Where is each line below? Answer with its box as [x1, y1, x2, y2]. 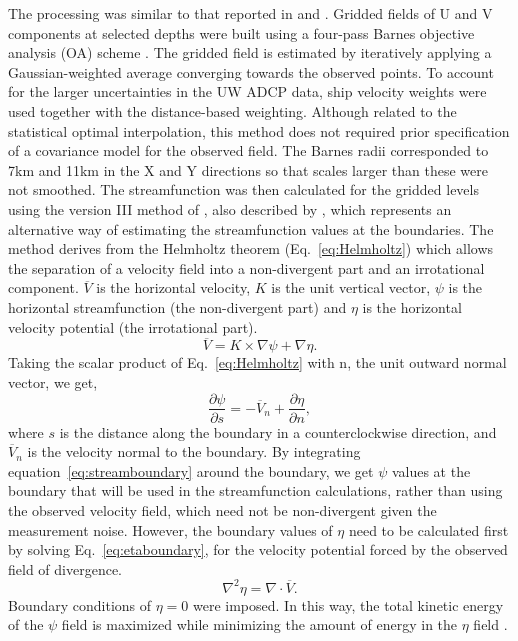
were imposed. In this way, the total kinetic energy [193, 594, 504, 615]
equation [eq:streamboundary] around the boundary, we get [8, 460, 374, 481]
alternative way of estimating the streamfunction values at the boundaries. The [8, 218, 494, 239]
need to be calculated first [348, 519, 509, 540]
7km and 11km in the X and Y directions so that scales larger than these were [8, 159, 488, 180]
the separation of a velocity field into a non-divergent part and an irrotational [8, 257, 485, 278]
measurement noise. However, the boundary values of [8, 519, 333, 540]
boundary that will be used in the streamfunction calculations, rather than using [8, 480, 503, 501]
